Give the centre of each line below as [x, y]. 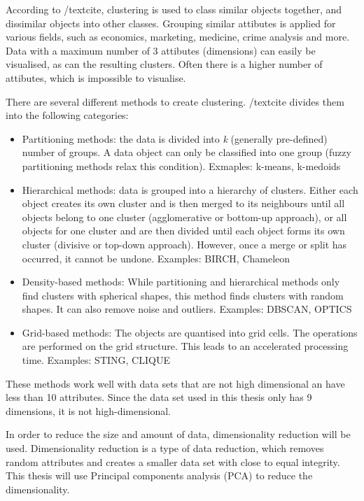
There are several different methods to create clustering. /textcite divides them [175, 101]
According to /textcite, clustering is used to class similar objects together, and [174, 9]
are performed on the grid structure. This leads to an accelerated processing [185, 346]
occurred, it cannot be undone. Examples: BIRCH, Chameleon [156, 258]
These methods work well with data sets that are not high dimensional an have [175, 383]
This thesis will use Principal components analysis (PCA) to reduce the [159, 475]
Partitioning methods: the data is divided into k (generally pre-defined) [175, 138]
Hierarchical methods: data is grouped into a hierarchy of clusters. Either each [190, 189]
